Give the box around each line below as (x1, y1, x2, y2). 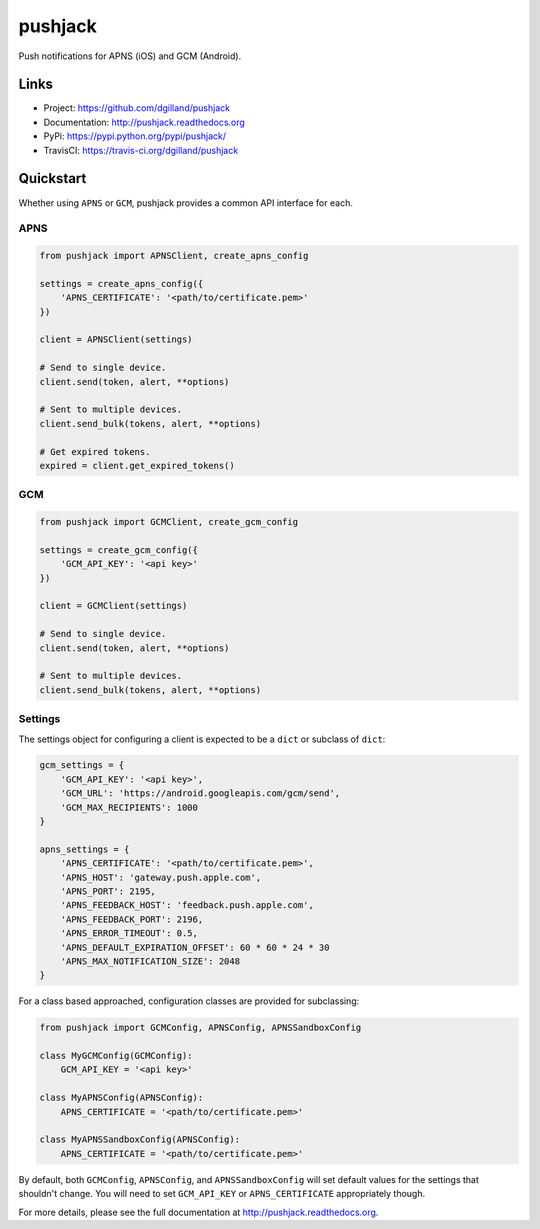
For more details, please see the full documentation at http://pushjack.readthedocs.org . (18, 1206, 379, 1218)
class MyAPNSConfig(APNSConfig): (39, 1092, 204, 1104)
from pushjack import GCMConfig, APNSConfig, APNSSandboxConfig (39, 1022, 362, 1034)
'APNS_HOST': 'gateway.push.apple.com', (60, 871, 262, 883)
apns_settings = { (39, 843, 130, 855)
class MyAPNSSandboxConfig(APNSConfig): (39, 1134, 240, 1145)
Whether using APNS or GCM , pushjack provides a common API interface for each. (18, 196, 354, 209)
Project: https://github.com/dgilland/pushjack (43, 102, 230, 114)
